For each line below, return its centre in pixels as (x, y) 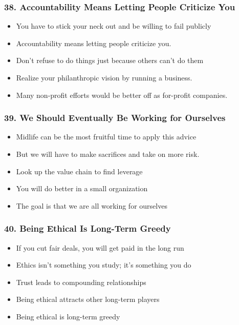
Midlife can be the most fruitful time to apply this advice (106, 137)
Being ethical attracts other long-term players (88, 299)
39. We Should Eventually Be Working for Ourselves (115, 118)
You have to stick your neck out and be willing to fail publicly (114, 26)
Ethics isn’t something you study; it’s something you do (104, 265)
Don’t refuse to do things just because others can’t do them (110, 60)
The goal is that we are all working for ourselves (92, 205)
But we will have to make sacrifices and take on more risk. (108, 154)
